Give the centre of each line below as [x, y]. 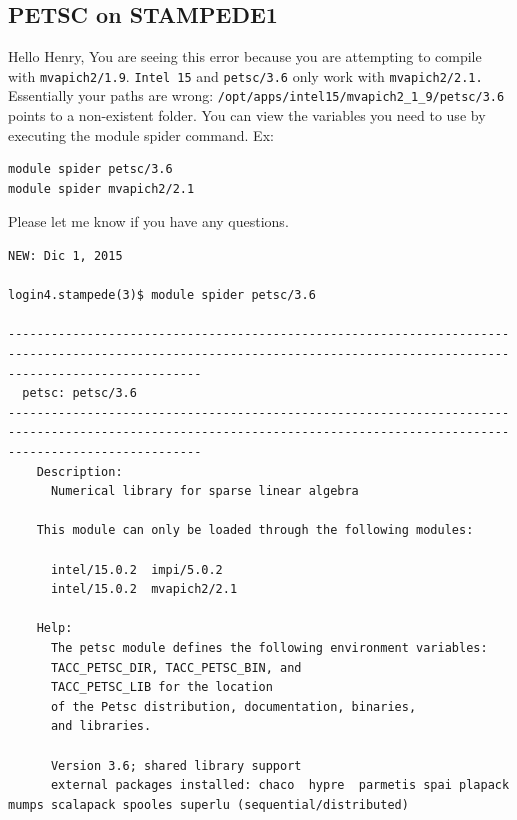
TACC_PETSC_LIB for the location [161, 687]
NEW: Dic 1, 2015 [65, 256]
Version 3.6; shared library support [176, 765]
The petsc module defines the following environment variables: [269, 647]
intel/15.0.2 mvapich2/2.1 [144, 589]
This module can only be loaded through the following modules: [255, 530]
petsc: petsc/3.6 [79, 393]
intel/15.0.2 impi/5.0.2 [136, 569]
